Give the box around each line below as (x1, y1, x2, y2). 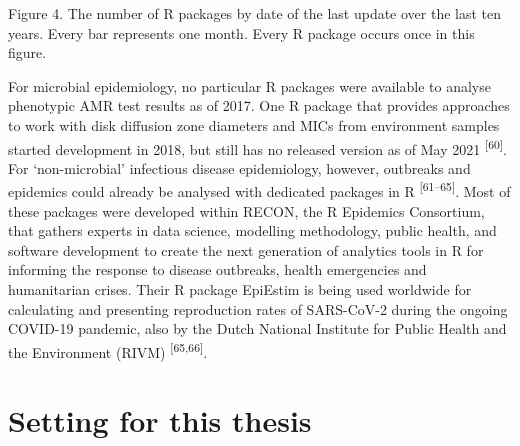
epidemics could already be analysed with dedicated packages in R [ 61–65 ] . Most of (8, 178, 511, 202)
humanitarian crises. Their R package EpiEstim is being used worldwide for (8, 279, 472, 300)
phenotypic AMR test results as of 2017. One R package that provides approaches (8, 95, 510, 116)
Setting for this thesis (8, 400, 312, 441)
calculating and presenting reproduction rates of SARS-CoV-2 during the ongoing (8, 298, 508, 319)
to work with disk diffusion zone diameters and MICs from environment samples (8, 114, 500, 135)
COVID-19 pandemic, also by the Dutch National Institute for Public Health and (8, 318, 507, 339)
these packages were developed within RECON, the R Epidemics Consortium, (8, 200, 485, 221)
